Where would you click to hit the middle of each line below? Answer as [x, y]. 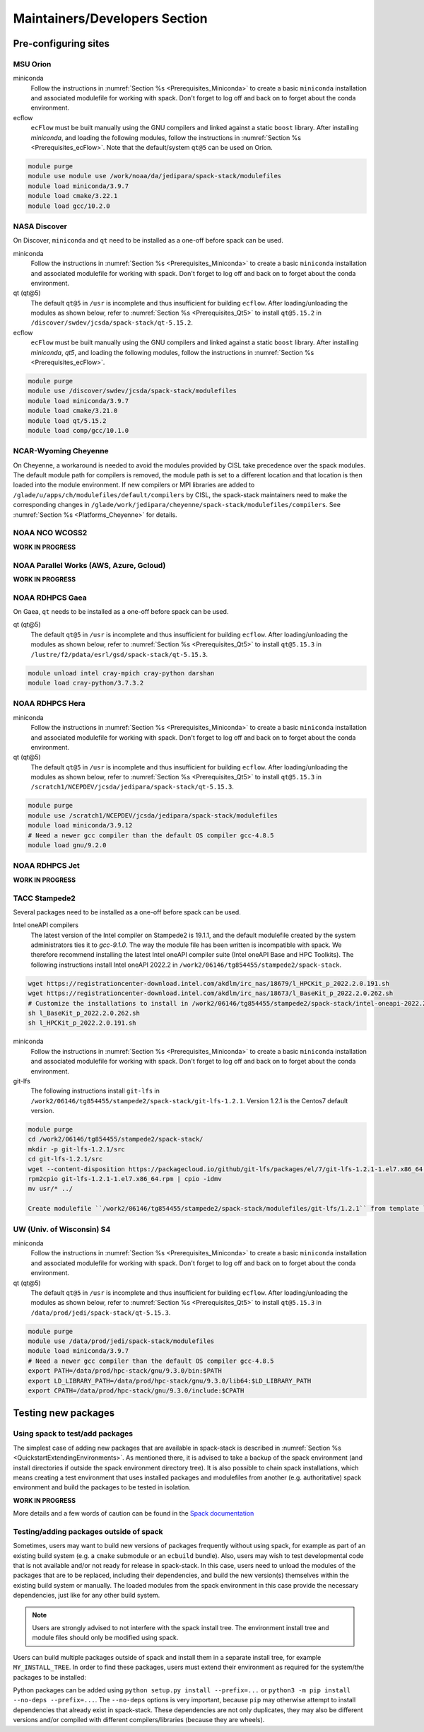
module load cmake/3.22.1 [73, 196]
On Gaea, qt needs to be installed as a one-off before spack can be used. [121, 612]
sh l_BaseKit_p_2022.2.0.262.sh [84, 1013]
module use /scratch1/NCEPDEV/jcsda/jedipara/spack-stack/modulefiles [153, 815]
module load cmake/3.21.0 [73, 411]
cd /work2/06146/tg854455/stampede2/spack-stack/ [116, 1139]
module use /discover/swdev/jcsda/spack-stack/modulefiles [132, 391]
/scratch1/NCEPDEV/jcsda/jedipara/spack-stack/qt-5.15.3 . [132, 787]
